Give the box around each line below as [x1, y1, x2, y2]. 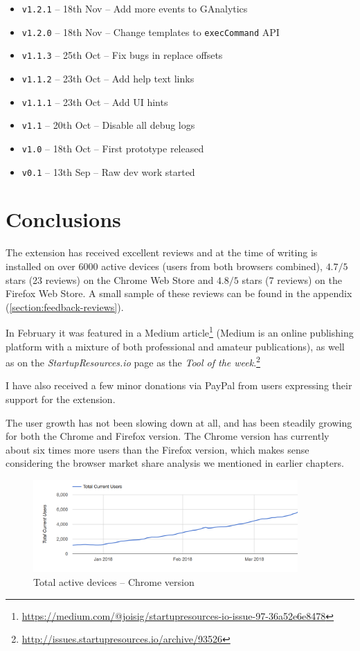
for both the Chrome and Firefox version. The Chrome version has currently [6, 429, 330, 443]
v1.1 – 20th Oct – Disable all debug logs [21, 118, 195, 132]
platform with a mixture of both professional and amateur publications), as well [6, 339, 345, 353]
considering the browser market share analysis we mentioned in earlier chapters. [6, 456, 344, 470]
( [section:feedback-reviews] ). [6, 299, 124, 314]
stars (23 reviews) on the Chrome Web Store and [6, 272, 214, 287]
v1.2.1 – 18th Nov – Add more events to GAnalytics [21, 1, 248, 15]
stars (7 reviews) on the [242, 272, 343, 287]
